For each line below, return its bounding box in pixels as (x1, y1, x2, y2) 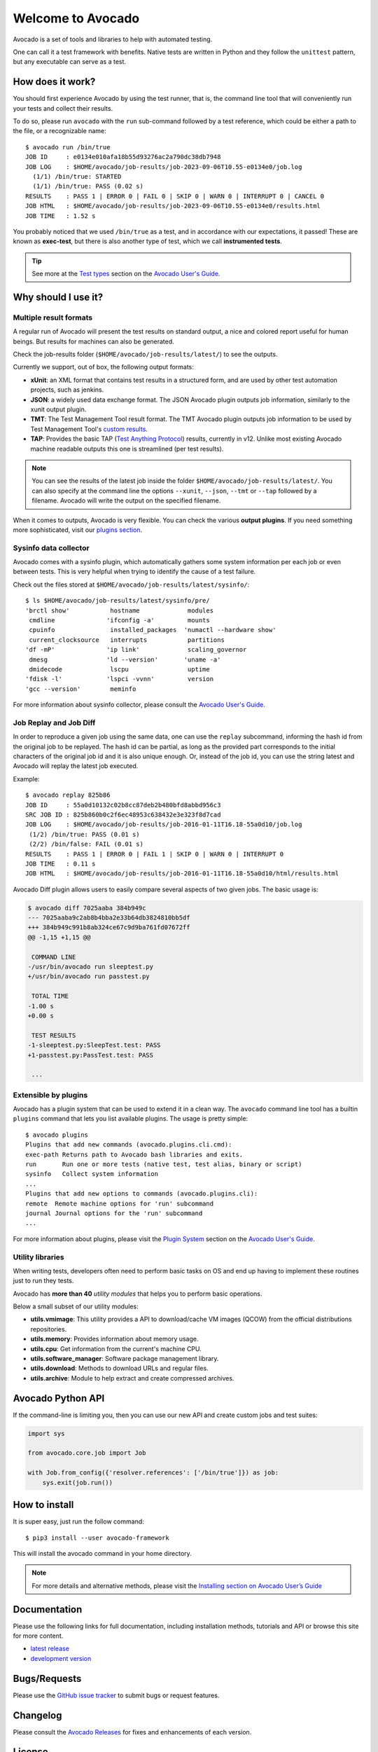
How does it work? (13, 76, 96, 88)
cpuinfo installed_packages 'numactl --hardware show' (29, 626, 276, 634)
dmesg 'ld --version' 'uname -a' (29, 655, 221, 664)
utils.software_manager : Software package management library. (30, 1355, 219, 1363)
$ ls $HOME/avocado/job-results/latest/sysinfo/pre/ (25, 596, 210, 605)
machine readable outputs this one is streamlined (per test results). (30, 444, 224, 453)
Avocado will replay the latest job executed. (13, 762, 139, 770)
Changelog (13, 1709, 62, 1721)
